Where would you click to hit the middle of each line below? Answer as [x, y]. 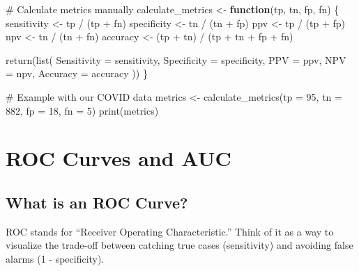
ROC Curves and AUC [119, 158]
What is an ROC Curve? [97, 202]
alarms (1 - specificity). [55, 258]
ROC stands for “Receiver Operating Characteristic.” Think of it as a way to [170, 231]
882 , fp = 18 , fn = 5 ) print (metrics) [82, 110]
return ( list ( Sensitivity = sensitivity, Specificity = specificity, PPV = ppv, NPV [176, 59]
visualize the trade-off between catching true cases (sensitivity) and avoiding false [179, 245]
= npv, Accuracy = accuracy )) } [77, 73]
